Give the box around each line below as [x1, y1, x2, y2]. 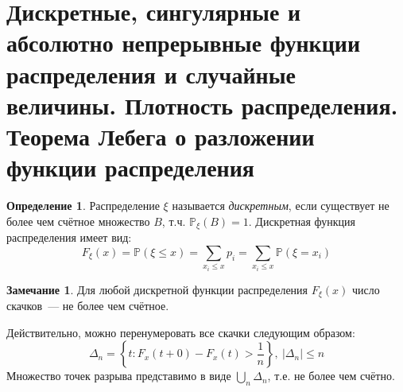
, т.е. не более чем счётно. [267, 367, 395, 384]
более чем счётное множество [6, 212, 150, 229]
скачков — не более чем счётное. [6, 297, 169, 314]
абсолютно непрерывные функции [6, 26, 361, 59]
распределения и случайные [6, 57, 296, 90]
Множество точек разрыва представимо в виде [6, 367, 231, 384]
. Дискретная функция [248, 212, 356, 229]
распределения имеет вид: [6, 229, 132, 246]
